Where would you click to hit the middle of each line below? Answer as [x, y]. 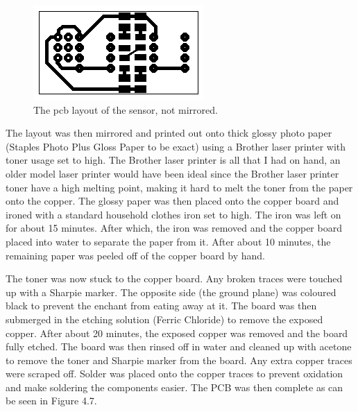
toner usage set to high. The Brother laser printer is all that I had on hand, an [173, 160]
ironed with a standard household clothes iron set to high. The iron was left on [173, 214]
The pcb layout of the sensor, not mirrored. [126, 109]
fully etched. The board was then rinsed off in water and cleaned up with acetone [179, 346]
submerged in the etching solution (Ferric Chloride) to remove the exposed [164, 319]
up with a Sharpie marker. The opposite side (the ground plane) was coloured [171, 292]
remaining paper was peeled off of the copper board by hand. [135, 255]
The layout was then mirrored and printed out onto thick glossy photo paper [169, 133]
